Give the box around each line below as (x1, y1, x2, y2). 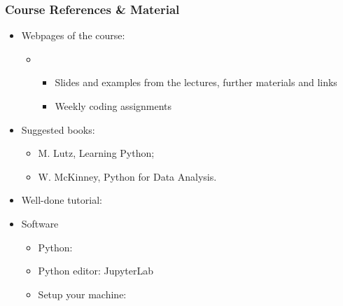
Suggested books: (21, 122, 95, 137)
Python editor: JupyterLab (38, 263, 154, 278)
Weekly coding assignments (55, 99, 172, 113)
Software (21, 216, 59, 230)
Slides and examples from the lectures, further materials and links (55, 75, 337, 90)
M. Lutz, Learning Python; (38, 146, 155, 160)
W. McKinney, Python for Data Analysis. (38, 169, 217, 183)
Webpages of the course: (21, 28, 125, 43)
